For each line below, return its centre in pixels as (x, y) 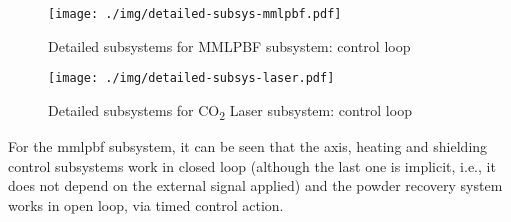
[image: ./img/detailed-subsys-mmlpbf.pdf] (195, 14)
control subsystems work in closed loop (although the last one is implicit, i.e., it (252, 165)
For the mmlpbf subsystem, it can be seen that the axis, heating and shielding (248, 146)
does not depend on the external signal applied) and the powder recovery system (255, 185)
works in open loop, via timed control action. (146, 204)
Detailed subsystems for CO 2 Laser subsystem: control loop (230, 111)
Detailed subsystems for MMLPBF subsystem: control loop (229, 45)
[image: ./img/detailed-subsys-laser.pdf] (191, 78)
